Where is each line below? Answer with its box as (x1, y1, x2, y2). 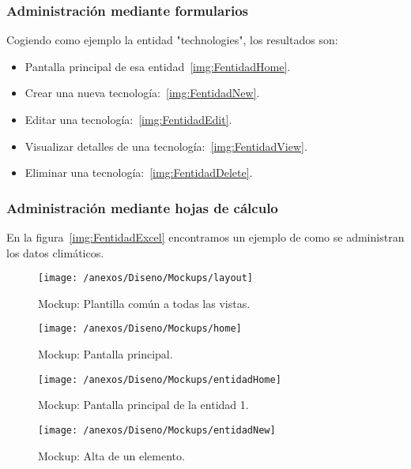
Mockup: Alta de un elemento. (38, 447, 185, 463)
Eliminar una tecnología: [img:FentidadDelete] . (25, 164, 253, 181)
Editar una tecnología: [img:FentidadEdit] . (25, 111, 232, 127)
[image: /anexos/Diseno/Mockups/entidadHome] (38, 373, 281, 385)
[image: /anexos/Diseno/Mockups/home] (38, 323, 242, 335)
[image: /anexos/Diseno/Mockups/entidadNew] (38, 424, 276, 436)
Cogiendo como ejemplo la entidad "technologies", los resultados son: (6, 32, 338, 48)
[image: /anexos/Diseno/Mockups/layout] (38, 272, 254, 284)
